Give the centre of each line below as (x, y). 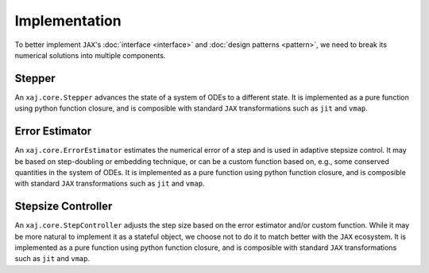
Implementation (68, 21)
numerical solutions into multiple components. (90, 55)
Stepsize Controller (64, 207)
